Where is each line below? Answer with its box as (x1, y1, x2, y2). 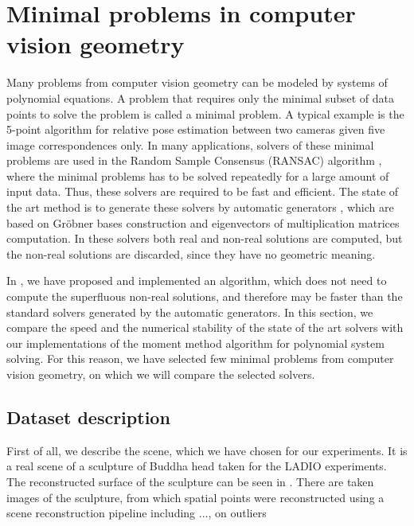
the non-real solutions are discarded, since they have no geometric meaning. (6, 245, 376, 262)
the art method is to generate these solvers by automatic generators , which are (6, 199, 394, 216)
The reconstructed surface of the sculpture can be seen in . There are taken (6, 473, 374, 489)
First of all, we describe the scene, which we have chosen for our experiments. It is (6, 442, 408, 458)
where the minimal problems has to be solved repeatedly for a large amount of (6, 167, 389, 184)
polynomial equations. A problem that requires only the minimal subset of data (6, 89, 394, 106)
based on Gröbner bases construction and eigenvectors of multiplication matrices (6, 214, 400, 231)
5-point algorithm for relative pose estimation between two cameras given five (6, 121, 385, 138)
